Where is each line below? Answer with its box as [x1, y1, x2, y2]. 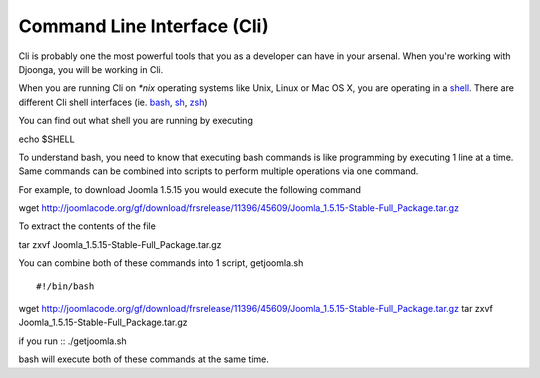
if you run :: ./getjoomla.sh [18, 335, 127, 347]
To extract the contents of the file [18, 220, 157, 232]
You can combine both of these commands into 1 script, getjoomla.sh [18, 257, 304, 269]
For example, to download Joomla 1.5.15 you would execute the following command [18, 183, 362, 195]
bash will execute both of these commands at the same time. [18, 353, 270, 365]
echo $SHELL [18, 133, 75, 145]
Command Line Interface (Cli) [18, 15, 269, 37]
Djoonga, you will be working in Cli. [18, 63, 164, 75]
